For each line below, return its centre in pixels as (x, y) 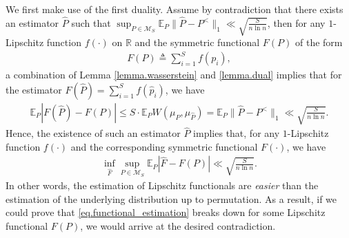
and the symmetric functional (197, 42)
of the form (319, 42)
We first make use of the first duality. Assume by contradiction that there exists (174, 9)
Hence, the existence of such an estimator (93, 133)
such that (91, 22)
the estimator (34, 89)
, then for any (296, 22)
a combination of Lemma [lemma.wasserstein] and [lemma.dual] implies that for (174, 75)
